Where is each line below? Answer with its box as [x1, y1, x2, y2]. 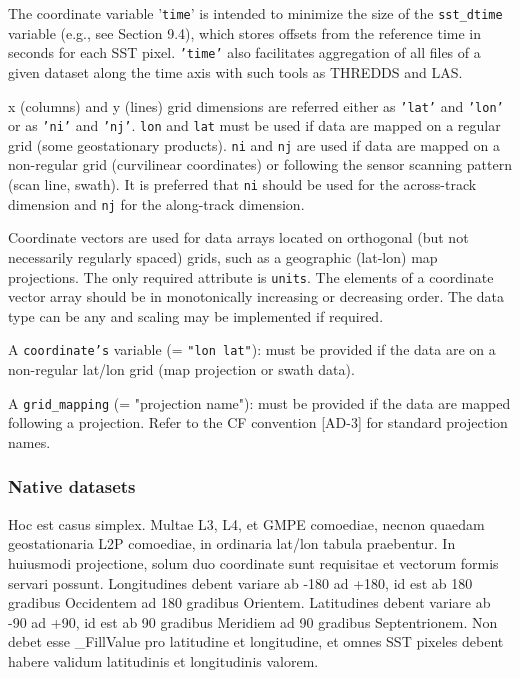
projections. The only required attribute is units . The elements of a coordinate [8, 266, 494, 287]
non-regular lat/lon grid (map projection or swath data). [8, 359, 355, 380]
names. [8, 431, 51, 452]
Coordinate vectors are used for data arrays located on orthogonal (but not [8, 227, 469, 248]
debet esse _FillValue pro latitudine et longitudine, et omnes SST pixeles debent [8, 631, 504, 652]
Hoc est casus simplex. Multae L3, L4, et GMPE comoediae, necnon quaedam [8, 513, 485, 534]
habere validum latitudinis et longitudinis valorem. [8, 650, 319, 671]
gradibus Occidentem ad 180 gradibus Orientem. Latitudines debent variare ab [8, 592, 491, 613]
